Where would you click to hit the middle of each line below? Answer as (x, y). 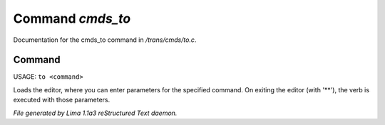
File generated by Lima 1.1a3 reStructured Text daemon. (95, 113)
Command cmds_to (72, 18)
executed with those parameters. (62, 100)
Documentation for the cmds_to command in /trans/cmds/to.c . (105, 40)
